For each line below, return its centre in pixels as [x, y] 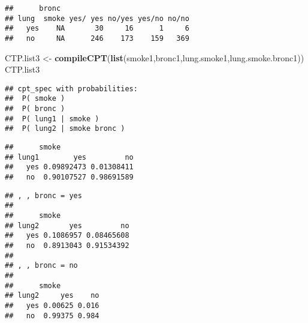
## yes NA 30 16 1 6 [97, 29]
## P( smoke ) [35, 99]
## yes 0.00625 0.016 [52, 305]
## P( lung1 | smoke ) [52, 119]
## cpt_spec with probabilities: [71, 89]
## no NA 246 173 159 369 [97, 38]
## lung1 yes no [69, 157]
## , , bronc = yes [43, 195]
